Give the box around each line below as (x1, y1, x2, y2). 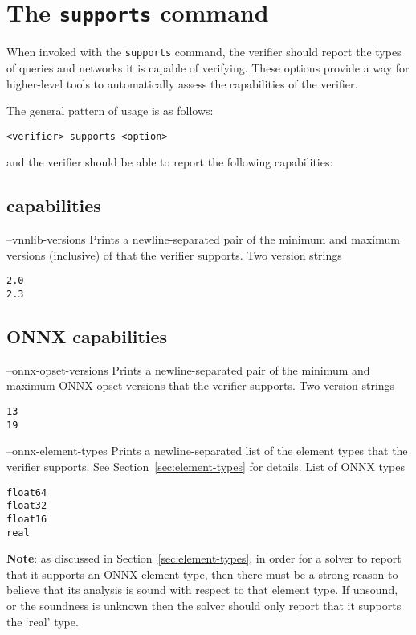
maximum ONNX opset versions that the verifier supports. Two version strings (6, 377, 395, 394)
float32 (6, 500, 47, 512)
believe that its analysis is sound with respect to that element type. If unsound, (6, 581, 398, 598)
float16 (6, 513, 47, 525)
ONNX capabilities (6, 324, 168, 349)
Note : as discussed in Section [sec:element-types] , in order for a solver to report (6, 550, 402, 567)
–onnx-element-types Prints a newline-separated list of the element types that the (6, 442, 408, 459)
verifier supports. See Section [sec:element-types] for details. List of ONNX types (6, 457, 405, 474)
